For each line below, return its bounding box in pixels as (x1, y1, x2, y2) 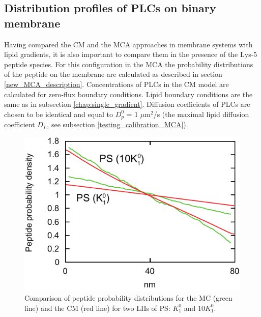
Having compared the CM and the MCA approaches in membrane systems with (4, 39, 253, 49)
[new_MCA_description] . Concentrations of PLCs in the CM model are (4, 78, 229, 89)
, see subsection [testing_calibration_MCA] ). (47, 119, 188, 130)
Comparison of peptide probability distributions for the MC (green (24, 293, 233, 303)
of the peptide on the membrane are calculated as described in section (4, 69, 222, 79)
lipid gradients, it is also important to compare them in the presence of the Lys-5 (4, 49, 257, 60)
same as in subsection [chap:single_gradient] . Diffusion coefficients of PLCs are (4, 99, 250, 109)
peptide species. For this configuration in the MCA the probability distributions (4, 59, 253, 69)
